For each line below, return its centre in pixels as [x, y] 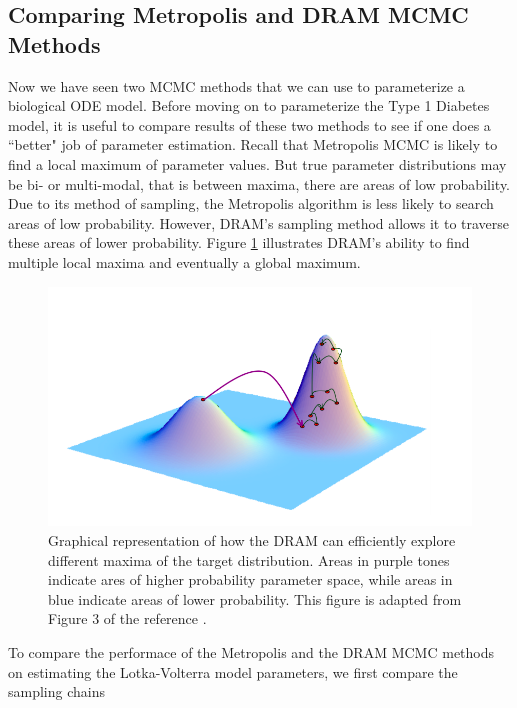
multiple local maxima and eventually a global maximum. [184, 261]
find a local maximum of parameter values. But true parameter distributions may [257, 163]
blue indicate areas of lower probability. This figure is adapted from [255, 598]
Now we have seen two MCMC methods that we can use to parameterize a [236, 85]
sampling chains [56, 691]
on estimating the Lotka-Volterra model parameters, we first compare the [233, 671]
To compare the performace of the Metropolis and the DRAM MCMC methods [251, 652]
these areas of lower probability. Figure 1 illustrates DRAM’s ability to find [239, 242]
